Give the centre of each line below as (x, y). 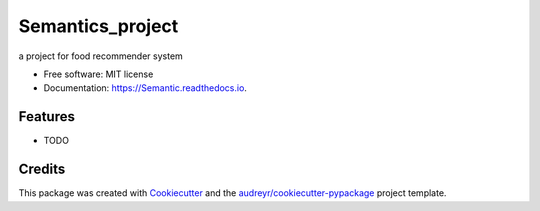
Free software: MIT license (98, 74)
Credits (42, 169)
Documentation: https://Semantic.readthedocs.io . (145, 88)
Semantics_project (98, 26)
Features (46, 116)
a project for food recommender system (101, 56)
